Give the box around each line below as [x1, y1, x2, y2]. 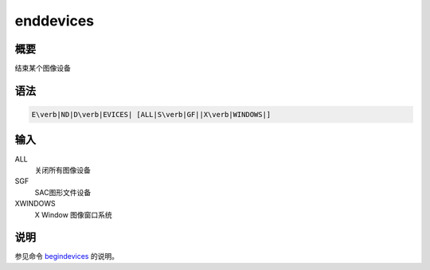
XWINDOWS [14, 199, 56, 209]
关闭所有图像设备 [34, 165, 91, 174]
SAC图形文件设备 [34, 187, 92, 197]
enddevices [14, 12, 95, 29]
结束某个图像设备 [14, 64, 71, 73]
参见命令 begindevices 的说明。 [14, 252, 119, 261]
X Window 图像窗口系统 [34, 209, 113, 219]
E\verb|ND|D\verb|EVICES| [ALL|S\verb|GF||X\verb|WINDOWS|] [31, 110, 272, 119]
